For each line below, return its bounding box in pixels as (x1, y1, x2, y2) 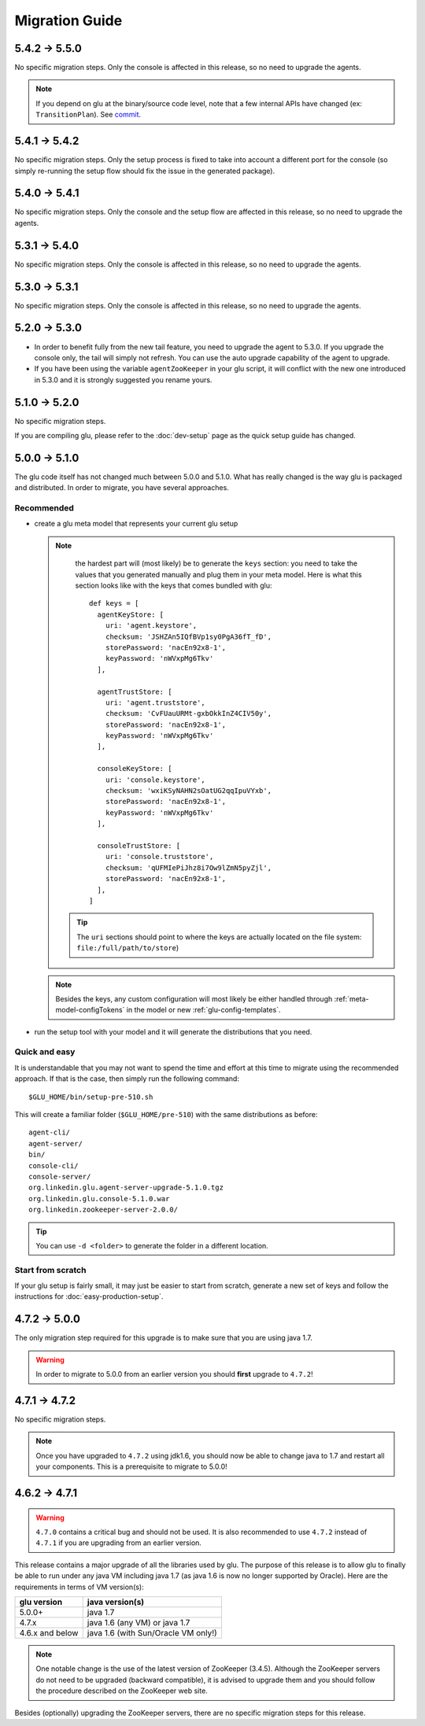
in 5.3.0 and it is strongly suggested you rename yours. (34, 374, 213, 385)
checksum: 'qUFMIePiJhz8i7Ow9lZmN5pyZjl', (105, 863, 272, 872)
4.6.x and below (19, 1627, 79, 1638)
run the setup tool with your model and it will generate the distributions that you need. (34, 1027, 312, 1036)
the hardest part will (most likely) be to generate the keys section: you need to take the (75, 559, 358, 568)
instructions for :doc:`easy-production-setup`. (14, 1292, 164, 1301)
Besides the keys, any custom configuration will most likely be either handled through (55, 994, 333, 1003)
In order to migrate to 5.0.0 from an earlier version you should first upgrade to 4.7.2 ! (35, 1370, 314, 1379)
